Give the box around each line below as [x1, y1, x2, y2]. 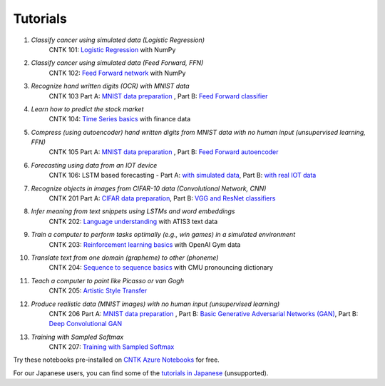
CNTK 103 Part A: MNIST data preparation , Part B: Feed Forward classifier [48, 91, 268, 100]
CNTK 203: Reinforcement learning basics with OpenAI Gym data [48, 240, 241, 249]
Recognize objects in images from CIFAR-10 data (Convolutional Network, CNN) [31, 184, 267, 193]
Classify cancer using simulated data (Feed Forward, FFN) [31, 59, 204, 67]
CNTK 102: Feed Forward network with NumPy [48, 68, 186, 77]
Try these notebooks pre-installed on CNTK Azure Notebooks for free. [13, 355, 220, 364]
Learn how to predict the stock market [31, 104, 144, 113]
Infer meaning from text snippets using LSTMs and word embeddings [31, 207, 235, 215]
